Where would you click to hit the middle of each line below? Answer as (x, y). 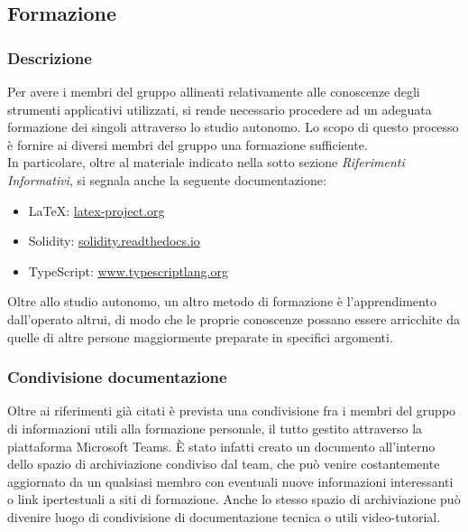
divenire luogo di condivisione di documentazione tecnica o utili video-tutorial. (224, 516)
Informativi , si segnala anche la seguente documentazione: (167, 179)
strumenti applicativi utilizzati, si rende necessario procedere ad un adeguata (220, 109)
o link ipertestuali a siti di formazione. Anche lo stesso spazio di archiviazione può (234, 499)
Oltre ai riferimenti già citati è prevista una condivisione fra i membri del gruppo (232, 411)
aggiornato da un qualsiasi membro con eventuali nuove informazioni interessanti (230, 481)
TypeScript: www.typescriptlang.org (128, 271)
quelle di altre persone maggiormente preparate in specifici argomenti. (200, 336)
